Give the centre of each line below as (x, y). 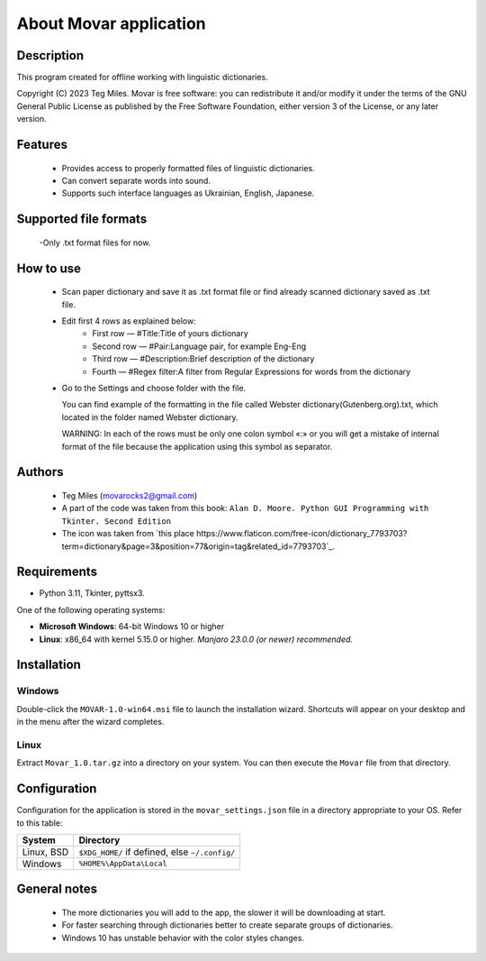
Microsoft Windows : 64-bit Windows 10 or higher (132, 627)
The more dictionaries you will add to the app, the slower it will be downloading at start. (224, 912)
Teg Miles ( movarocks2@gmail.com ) (130, 495)
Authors (40, 472)
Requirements (57, 572)
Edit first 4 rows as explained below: (129, 321)
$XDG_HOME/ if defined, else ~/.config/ (157, 852)
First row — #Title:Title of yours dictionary (171, 334)
